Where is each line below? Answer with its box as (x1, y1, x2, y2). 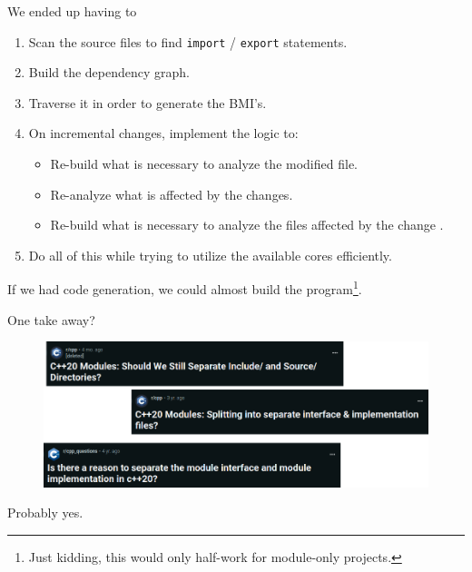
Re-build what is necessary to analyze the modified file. (50, 154, 358, 173)
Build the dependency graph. (28, 63, 191, 82)
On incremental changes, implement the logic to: (28, 123, 299, 143)
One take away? (7, 310, 95, 329)
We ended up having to (7, 2, 137, 20)
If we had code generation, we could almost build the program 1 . (7, 277, 362, 299)
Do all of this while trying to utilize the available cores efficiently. (28, 245, 392, 264)
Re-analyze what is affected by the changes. (50, 184, 293, 203)
